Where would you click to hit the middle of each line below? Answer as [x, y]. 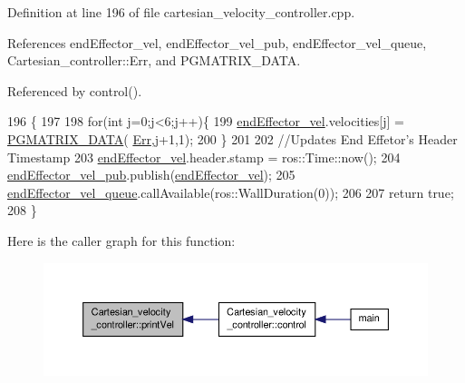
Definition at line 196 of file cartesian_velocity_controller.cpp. [181, 12]
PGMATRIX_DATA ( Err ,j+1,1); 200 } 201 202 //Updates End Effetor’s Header [232, 138]
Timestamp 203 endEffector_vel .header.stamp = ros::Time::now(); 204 [204, 157]
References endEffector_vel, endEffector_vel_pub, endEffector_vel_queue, [217, 42]
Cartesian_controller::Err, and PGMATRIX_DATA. [154, 60]
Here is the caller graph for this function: [121, 240]
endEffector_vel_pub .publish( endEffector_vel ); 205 [151, 175]
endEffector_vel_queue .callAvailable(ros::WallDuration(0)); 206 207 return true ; [231, 192]
